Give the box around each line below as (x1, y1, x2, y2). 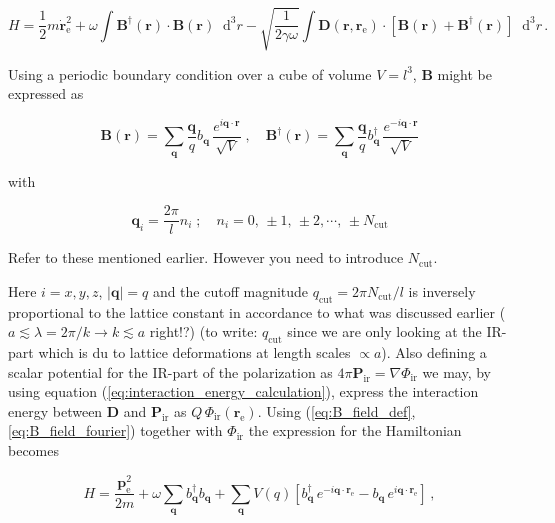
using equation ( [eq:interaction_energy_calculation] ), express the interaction (8, 381, 479, 402)
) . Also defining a (381, 342, 487, 363)
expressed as (8, 83, 84, 104)
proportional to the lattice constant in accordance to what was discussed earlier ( (8, 301, 506, 322)
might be (437, 63, 492, 84)
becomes (8, 440, 60, 461)
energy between (8, 400, 103, 421)
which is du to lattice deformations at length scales (38, 342, 351, 363)
